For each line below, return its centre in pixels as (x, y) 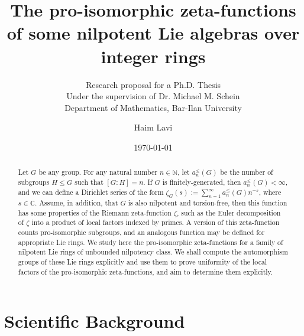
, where (270, 192)
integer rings (153, 56)
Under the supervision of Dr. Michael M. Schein (153, 96)
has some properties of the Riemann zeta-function (95, 212)
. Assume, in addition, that (76, 202)
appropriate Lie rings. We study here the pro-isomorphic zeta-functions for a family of (151, 242)
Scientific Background (95, 321)
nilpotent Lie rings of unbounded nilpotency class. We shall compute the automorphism (153, 252)
